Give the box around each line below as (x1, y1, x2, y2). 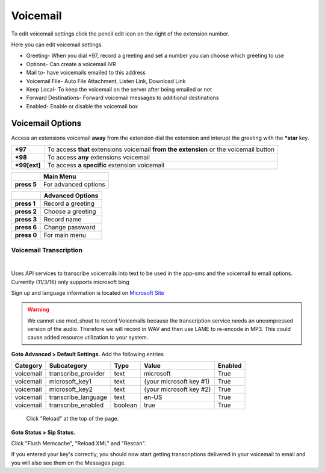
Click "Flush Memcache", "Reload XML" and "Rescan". (11, 440, 146, 447)
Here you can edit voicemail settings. (11, 41, 104, 48)
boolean (114, 401, 138, 409)
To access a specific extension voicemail (47, 161, 165, 169)
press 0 (14, 230, 37, 239)
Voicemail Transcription (11, 246, 83, 255)
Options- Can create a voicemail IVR (26, 60, 117, 67)
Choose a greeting (43, 207, 96, 215)
